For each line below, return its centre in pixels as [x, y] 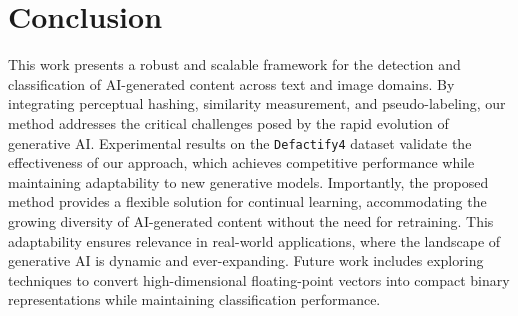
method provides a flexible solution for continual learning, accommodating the [247, 201]
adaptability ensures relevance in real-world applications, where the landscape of [254, 240]
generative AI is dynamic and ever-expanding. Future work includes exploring [246, 260]
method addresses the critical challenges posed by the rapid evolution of [228, 122]
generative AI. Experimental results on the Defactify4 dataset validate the [240, 142]
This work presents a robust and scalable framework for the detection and [234, 64]
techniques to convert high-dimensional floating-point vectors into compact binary [259, 279]
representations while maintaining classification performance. [194, 299]
